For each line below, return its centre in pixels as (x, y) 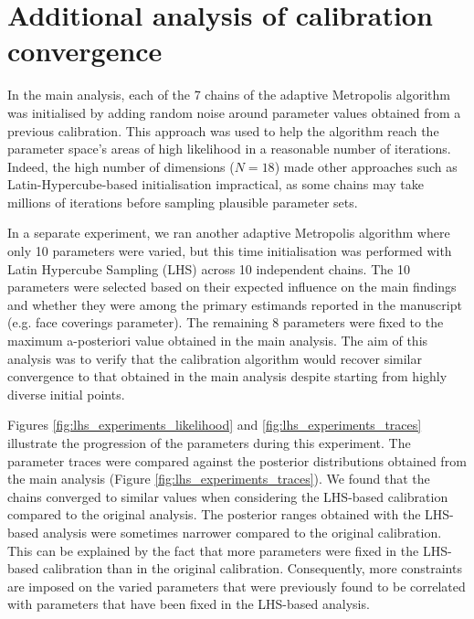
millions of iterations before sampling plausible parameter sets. (183, 202)
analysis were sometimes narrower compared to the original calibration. (242, 532)
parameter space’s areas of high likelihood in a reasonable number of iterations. (229, 149)
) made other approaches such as (366, 166)
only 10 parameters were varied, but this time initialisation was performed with (230, 251)
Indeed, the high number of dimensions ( (121, 166)
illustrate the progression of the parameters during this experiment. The (209, 443)
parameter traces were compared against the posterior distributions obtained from (237, 460)
